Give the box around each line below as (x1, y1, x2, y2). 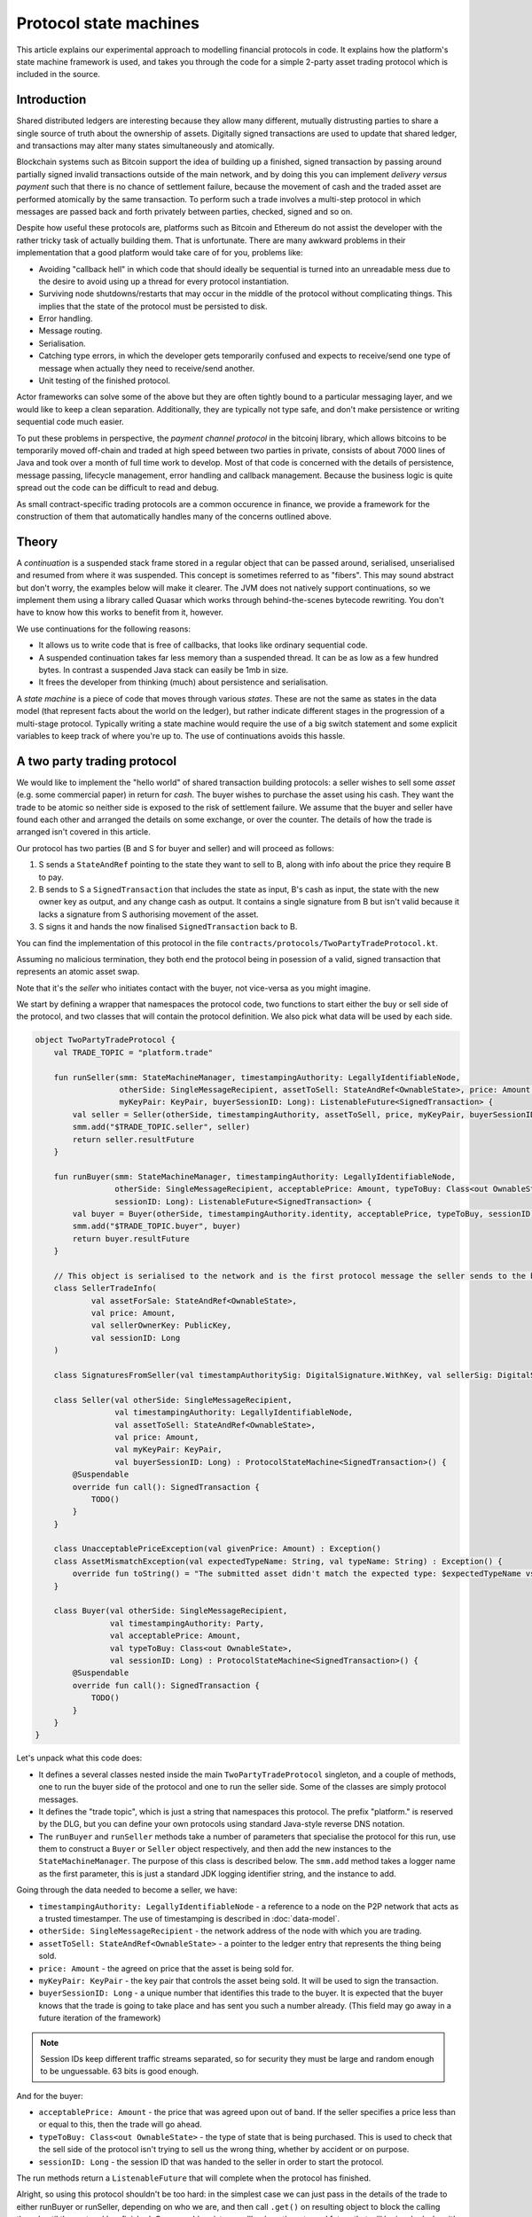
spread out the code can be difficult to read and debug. (16, 482, 219, 493)
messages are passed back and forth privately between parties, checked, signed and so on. (16, 206, 354, 216)
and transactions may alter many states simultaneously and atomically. (16, 140, 275, 151)
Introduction (16, 92, 87, 107)
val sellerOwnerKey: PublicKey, (90, 1320, 232, 1330)
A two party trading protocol (16, 754, 177, 769)
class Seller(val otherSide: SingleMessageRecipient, (53, 1395, 293, 1405)
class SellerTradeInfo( (53, 1283, 157, 1294)
